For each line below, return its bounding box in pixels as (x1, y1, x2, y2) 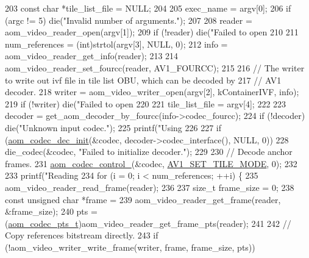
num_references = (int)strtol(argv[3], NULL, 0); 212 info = (5, 37, 228, 50)
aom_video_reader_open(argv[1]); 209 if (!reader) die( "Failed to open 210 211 (5, 26, 299, 38)
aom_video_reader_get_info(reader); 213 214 (5, 49, 179, 62)
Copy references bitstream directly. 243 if (5, 229, 158, 242)
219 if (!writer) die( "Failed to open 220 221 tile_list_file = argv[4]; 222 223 (5, 97, 286, 110)
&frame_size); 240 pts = (5, 205, 98, 218)
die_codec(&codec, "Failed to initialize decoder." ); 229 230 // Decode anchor (5, 145, 293, 158)
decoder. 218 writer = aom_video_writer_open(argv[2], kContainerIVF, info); (5, 85, 299, 98)
